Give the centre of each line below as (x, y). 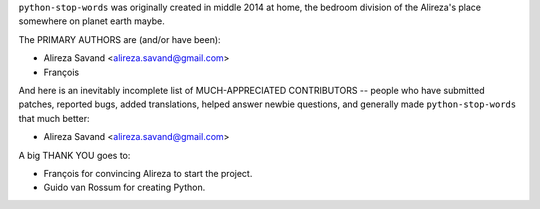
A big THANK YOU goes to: (74, 155)
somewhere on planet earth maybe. (91, 21)
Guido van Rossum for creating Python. (124, 187)
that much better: (54, 118)
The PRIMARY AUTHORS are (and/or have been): (119, 39)
